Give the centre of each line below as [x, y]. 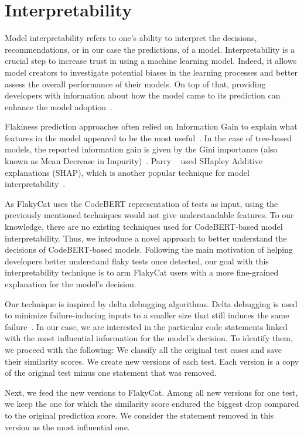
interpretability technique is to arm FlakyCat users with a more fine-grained [142, 272]
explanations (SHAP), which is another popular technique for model [127, 172]
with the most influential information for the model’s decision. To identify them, [149, 338]
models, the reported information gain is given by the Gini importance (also [141, 149]
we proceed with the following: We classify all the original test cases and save [143, 349]
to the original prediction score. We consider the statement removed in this [139, 415]
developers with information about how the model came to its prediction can [143, 95]
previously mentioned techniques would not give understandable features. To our [149, 215]
